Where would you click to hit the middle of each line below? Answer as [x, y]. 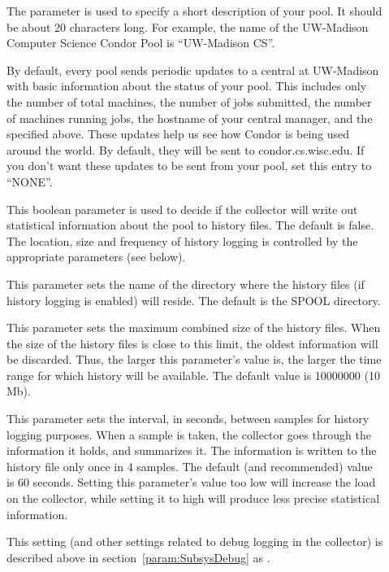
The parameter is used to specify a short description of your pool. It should [194, 11]
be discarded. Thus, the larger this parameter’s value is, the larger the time [194, 359]
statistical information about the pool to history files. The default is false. [190, 225]
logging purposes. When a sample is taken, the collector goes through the [189, 434]
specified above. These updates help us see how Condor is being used [178, 134]
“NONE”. [30, 181]
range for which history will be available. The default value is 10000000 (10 [193, 375]
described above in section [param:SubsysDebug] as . [138, 557]
